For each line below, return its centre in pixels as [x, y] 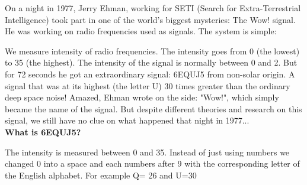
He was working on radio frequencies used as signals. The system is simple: [141, 31]
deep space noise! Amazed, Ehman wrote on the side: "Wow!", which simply [142, 97]
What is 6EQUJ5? [43, 132]
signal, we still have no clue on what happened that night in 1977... [127, 120]
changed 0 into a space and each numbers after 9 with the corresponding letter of [152, 163]
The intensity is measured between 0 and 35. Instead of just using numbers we [147, 152]
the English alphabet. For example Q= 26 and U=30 [101, 175]
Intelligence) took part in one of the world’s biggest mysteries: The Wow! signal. [150, 19]
